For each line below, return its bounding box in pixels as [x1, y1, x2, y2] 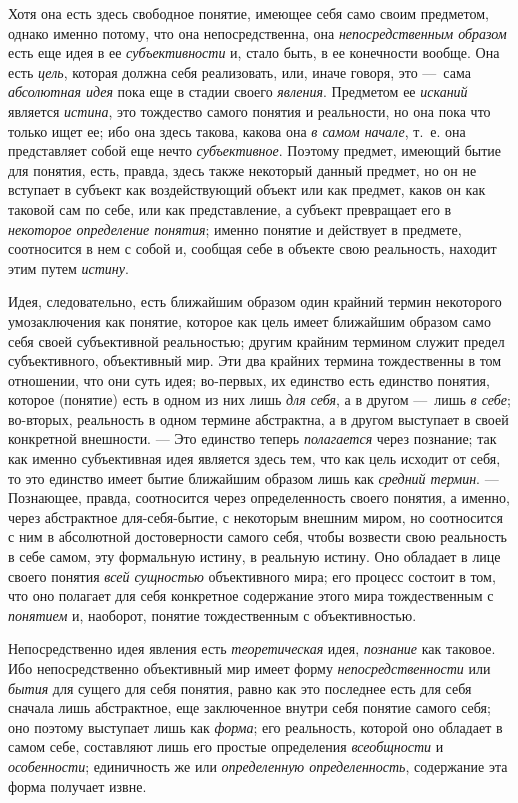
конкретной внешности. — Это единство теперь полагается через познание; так [8, 428, 497, 449]
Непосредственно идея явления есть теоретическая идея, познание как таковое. [8, 638, 496, 659]
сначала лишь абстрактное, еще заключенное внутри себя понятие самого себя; [8, 697, 491, 718]
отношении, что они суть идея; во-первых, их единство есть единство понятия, [8, 369, 490, 390]
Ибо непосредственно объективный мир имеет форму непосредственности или [8, 658, 491, 678]
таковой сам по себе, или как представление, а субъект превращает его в [8, 198, 452, 219]
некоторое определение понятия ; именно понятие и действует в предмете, [8, 218, 462, 239]
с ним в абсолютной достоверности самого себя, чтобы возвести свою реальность [8, 526, 507, 547]
